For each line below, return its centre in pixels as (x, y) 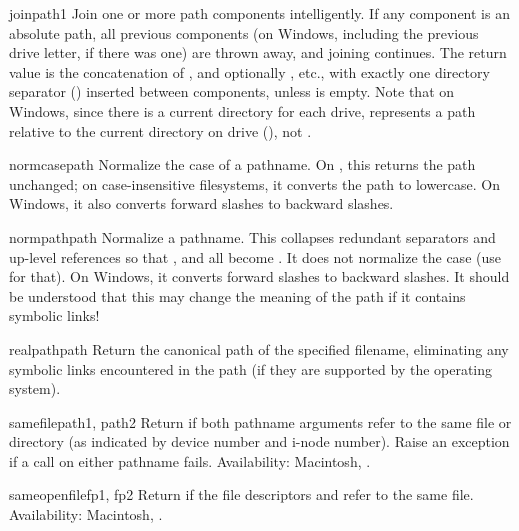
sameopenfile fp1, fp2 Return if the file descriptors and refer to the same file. (241, 494)
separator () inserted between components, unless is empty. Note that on (232, 91)
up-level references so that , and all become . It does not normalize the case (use (255, 256)
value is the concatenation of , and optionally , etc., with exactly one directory (249, 71)
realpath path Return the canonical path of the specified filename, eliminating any (259, 348)
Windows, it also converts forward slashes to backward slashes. (201, 203)
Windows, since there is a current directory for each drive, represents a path (242, 110)
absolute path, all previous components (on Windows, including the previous (244, 32)
